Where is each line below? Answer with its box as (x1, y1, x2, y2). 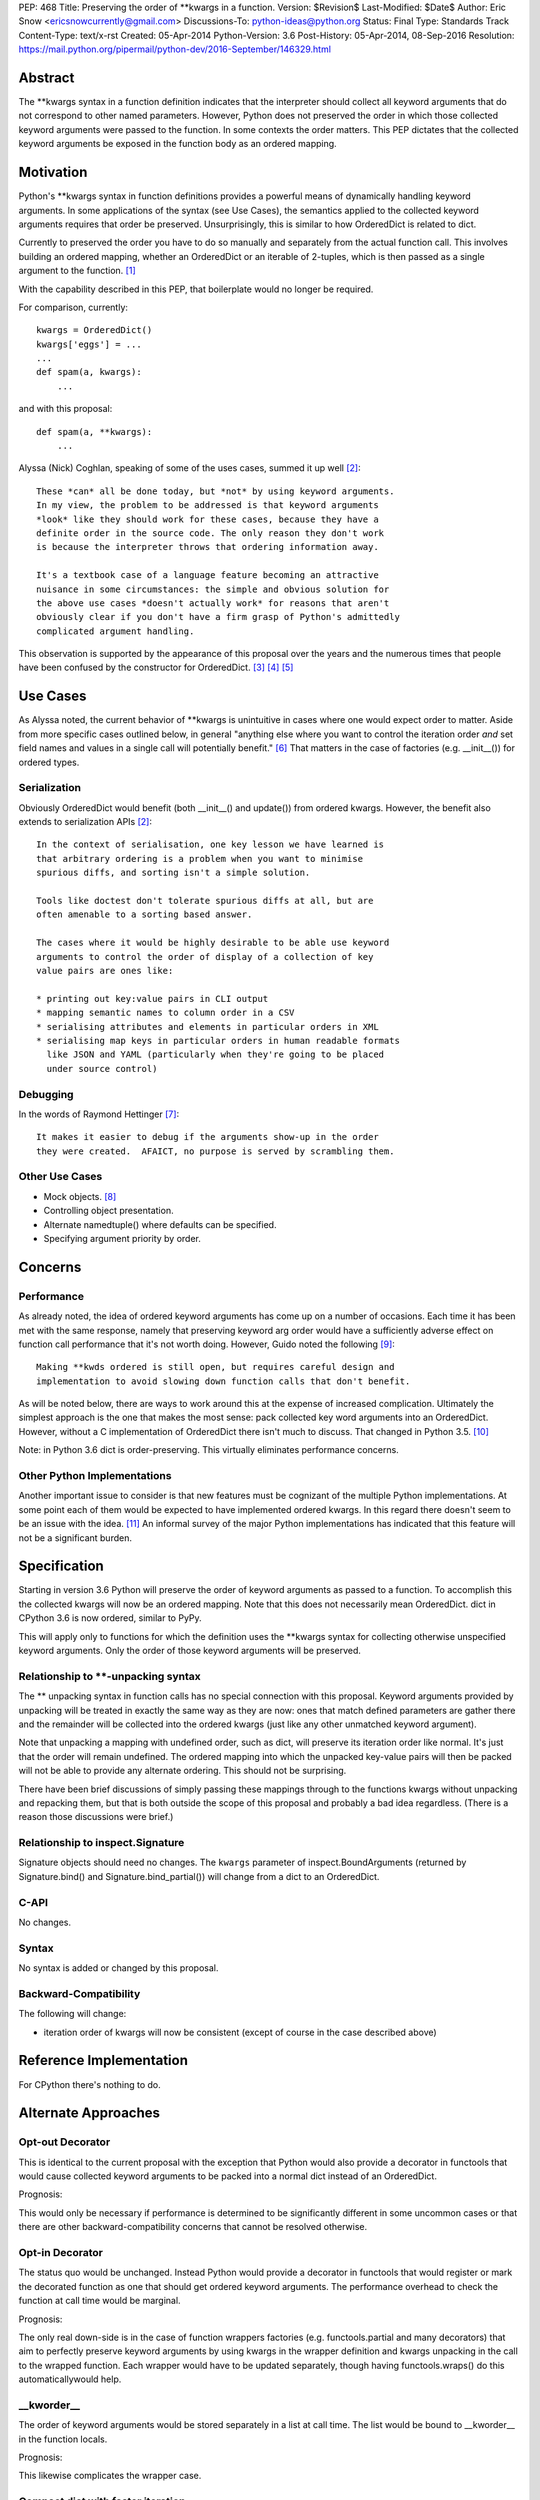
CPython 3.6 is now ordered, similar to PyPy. (18, 1612, 202, 1624)
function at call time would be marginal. (18, 2295, 181, 2307)
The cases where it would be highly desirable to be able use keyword (36, 937, 390, 949)
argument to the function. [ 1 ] (18, 265, 136, 277)
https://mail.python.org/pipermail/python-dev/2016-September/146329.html (18, 43, 332, 55)
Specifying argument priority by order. (43, 1232, 202, 1244)
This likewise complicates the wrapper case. (18, 2470, 202, 2482)
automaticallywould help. (18, 2373, 122, 2385)
